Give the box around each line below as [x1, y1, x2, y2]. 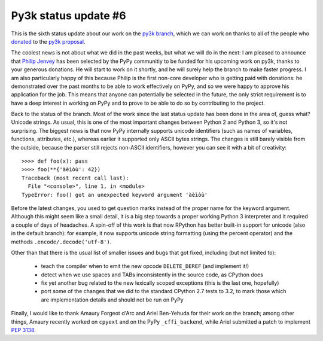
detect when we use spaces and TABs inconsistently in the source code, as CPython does [41, 271, 263, 278]
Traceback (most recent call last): [22, 174, 129, 181]
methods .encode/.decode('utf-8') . [11, 238, 112, 245]
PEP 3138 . [11, 327, 36, 334]
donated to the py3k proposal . [11, 38, 86, 45]
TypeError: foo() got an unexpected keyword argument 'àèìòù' [22, 191, 208, 198]
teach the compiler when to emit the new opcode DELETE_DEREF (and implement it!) [41, 263, 249, 270]
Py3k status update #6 [11, 9, 126, 22]
